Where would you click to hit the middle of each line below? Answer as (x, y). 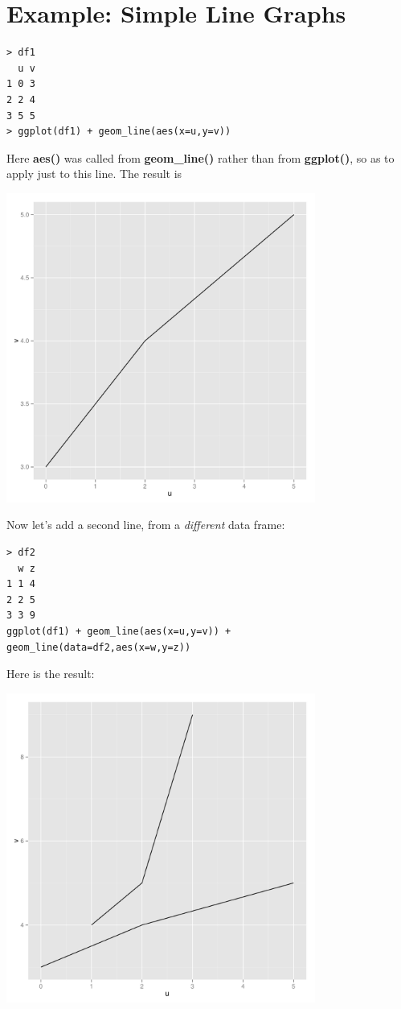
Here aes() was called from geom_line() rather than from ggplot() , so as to (200, 157)
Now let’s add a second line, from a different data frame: (146, 525)
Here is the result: (51, 674)
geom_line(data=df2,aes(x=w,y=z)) (99, 647)
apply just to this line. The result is (94, 174)
